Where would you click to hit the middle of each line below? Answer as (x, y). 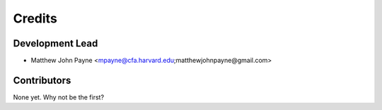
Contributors (42, 80)
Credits (35, 18)
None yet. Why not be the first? (59, 97)
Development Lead (56, 43)
